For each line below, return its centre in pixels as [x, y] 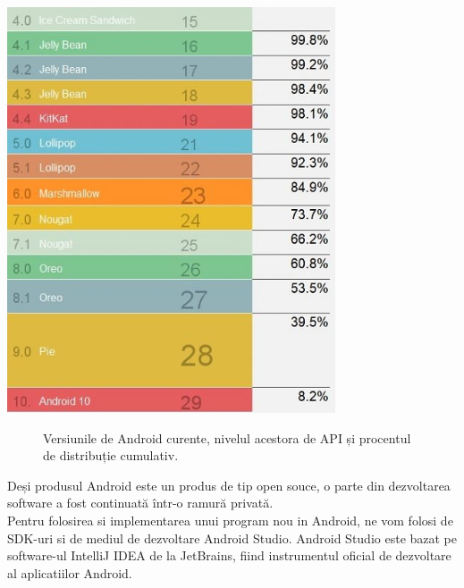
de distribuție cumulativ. [111, 455]
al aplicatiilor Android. [70, 572]
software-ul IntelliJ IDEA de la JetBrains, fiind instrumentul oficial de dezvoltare [229, 555]
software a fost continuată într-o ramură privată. [140, 503]
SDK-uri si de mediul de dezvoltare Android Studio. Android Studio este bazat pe [232, 538]
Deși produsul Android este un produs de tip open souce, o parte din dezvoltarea [229, 485]
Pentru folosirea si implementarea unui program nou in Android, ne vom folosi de [230, 520]
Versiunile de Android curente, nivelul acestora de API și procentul [227, 437]
